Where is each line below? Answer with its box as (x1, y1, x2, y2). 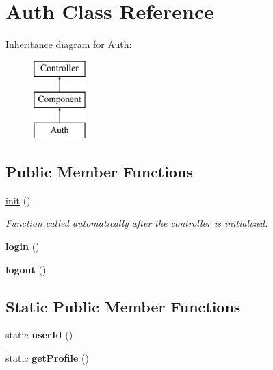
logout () (5, 262, 47, 276)
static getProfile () (5, 351, 89, 365)
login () (5, 239, 40, 254)
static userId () (5, 328, 73, 342)
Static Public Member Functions (5, 295, 241, 317)
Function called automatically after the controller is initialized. (5, 216, 268, 230)
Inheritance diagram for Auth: (5, 37, 132, 51)
